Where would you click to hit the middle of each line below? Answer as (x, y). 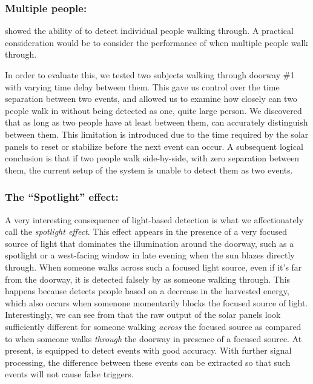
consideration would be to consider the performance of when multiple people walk (156, 42)
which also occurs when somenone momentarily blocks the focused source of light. (156, 302)
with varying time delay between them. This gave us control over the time (142, 86)
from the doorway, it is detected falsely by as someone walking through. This (148, 279)
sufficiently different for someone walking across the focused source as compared (153, 326)
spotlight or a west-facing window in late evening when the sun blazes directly (150, 255)
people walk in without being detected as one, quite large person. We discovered (153, 110)
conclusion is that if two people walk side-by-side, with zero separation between (152, 158)
